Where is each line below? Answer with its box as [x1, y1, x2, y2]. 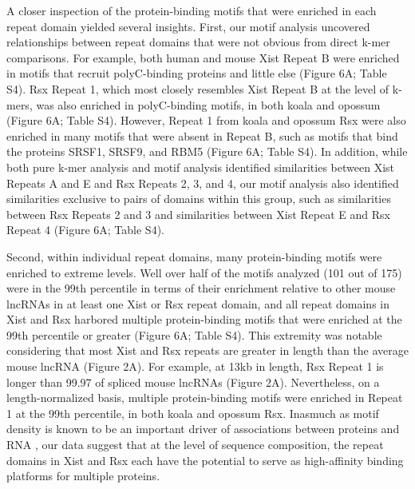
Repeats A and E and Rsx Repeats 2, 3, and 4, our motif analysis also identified [6, 174, 399, 191]
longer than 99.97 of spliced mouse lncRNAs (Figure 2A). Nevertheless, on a [6, 373, 380, 390]
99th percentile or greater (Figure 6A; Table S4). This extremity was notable [6, 326, 382, 343]
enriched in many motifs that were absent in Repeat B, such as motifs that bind [6, 127, 398, 144]
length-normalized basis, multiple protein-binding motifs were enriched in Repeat [6, 389, 403, 406]
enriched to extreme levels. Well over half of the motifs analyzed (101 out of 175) [6, 264, 402, 280]
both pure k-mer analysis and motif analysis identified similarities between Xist [6, 158, 394, 175]
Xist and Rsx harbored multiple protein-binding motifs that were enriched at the [6, 311, 402, 328]
